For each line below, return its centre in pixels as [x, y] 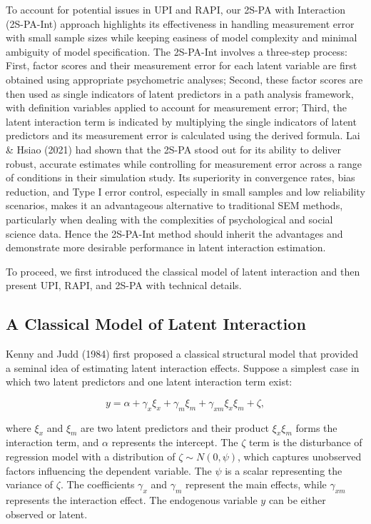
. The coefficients [97, 484]
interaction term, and [52, 442]
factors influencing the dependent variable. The [109, 470]
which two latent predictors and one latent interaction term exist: [149, 382]
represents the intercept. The [175, 442]
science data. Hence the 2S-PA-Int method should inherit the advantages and [174, 233]
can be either [297, 500]
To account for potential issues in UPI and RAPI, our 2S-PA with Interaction [176, 9]
